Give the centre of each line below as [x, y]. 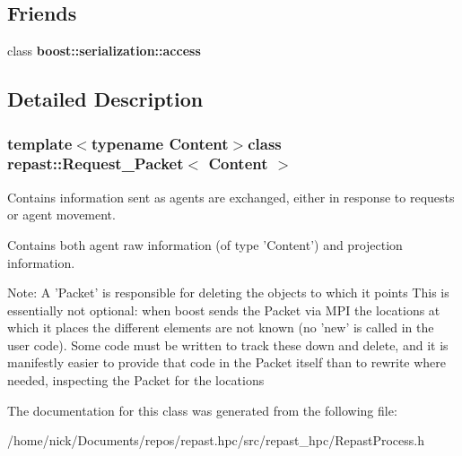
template [40, 143]
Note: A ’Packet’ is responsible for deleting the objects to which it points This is [228, 293]
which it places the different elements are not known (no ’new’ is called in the [221, 327]
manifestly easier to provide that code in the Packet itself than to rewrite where [227, 362]
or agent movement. [61, 215]
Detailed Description [105, 99]
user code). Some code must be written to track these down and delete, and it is [228, 344]
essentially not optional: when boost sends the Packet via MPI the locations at [224, 310]
